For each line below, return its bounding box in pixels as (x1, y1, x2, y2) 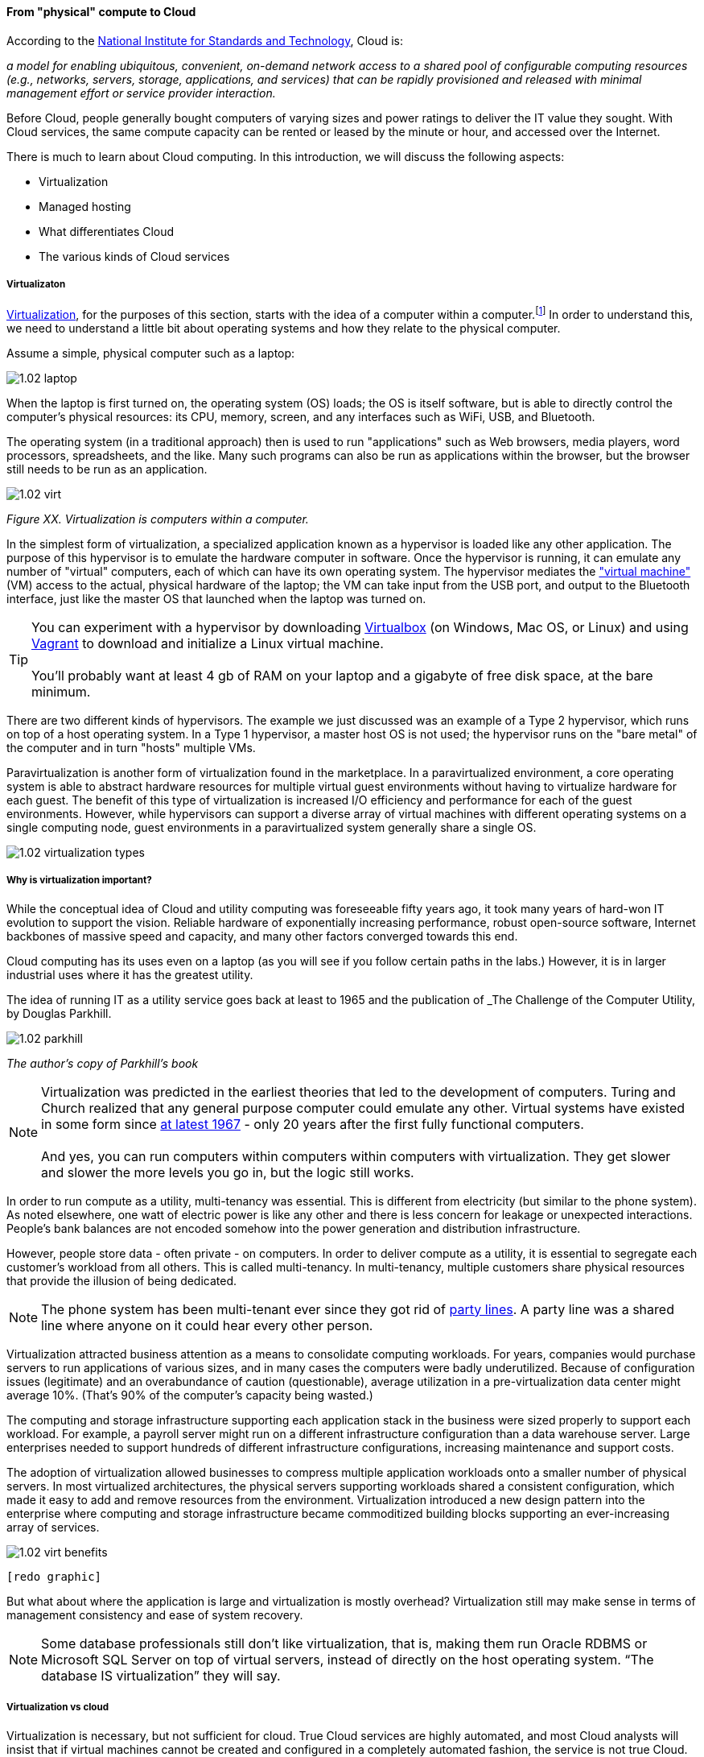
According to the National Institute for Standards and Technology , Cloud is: (6, 33, 404, 48)
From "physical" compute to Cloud (6, 5, 196, 19)
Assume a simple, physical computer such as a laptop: (6, 346, 295, 361)
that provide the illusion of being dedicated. (6, 1273, 237, 1288)
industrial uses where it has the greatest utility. (6, 967, 253, 982)
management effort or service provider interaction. (6, 85, 276, 100)
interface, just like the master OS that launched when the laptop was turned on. (6, 592, 426, 606)
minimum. (31, 684, 91, 701)
